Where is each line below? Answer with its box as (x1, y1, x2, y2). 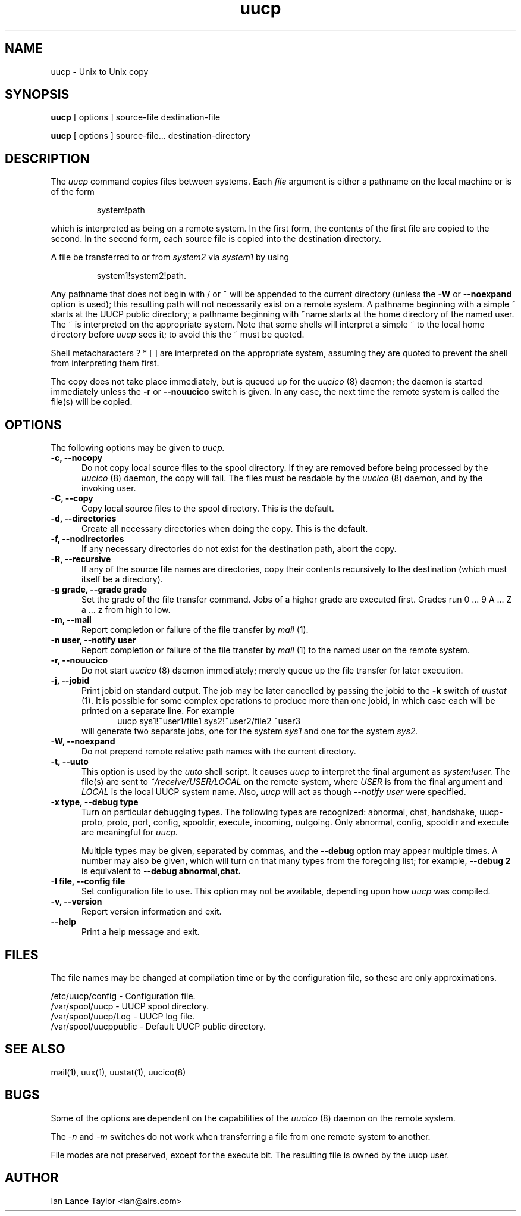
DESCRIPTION (5, 151, 90, 166)
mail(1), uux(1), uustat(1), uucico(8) (51, 1067, 186, 1077)
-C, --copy (51, 493, 93, 504)
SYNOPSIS (5, 87, 70, 102)
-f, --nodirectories (51, 534, 124, 544)
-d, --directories (51, 513, 117, 524)
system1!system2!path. (96, 270, 187, 281)
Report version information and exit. (81, 906, 222, 917)
